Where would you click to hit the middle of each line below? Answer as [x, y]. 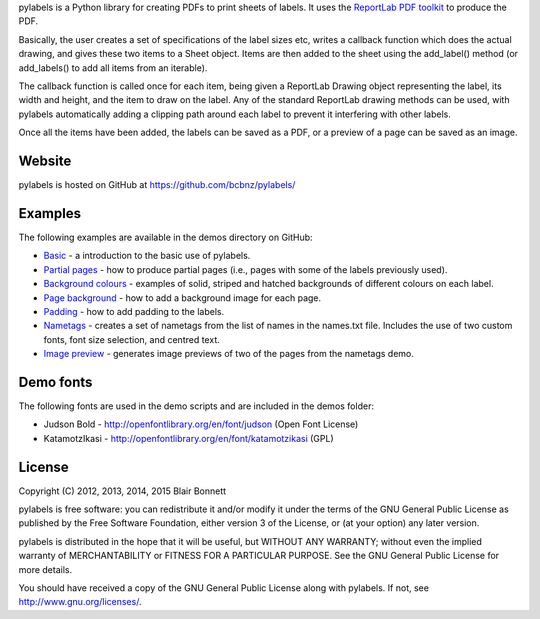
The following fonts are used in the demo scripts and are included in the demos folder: [196, 406]
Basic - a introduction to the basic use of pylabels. [147, 256]
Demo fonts [55, 381]
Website [45, 160]
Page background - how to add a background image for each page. [182, 297]
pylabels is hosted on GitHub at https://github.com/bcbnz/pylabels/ [157, 185]
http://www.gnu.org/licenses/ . [80, 602]
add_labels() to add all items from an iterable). [113, 67]
